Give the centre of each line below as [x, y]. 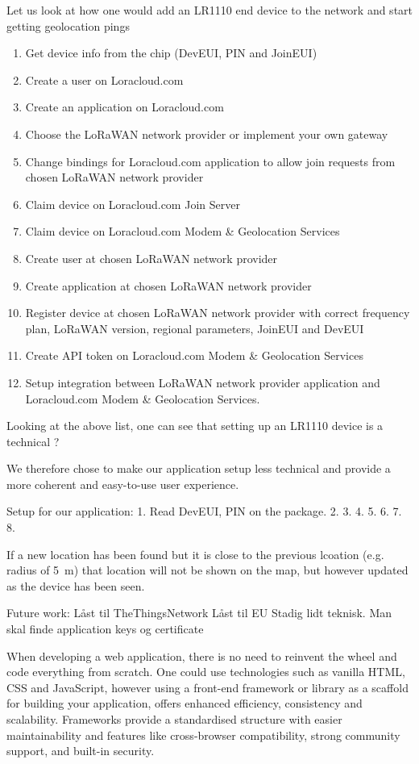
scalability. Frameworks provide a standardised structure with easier [174, 719]
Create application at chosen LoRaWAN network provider [168, 285]
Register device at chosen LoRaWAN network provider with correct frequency [218, 313]
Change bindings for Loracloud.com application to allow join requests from [210, 161]
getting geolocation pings [68, 25]
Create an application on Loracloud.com [124, 107]
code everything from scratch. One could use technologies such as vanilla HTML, [206, 672]
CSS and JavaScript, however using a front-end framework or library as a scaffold [207, 687]
